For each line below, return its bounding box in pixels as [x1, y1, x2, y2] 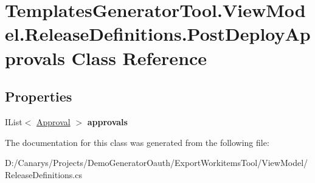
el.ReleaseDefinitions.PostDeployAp [5, 21, 311, 46]
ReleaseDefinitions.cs [5, 168, 82, 181]
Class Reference [71, 45, 207, 70]
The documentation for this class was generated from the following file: [5, 136, 269, 148]
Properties [5, 87, 72, 106]
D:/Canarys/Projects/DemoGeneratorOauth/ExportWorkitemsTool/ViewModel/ [5, 156, 308, 169]
